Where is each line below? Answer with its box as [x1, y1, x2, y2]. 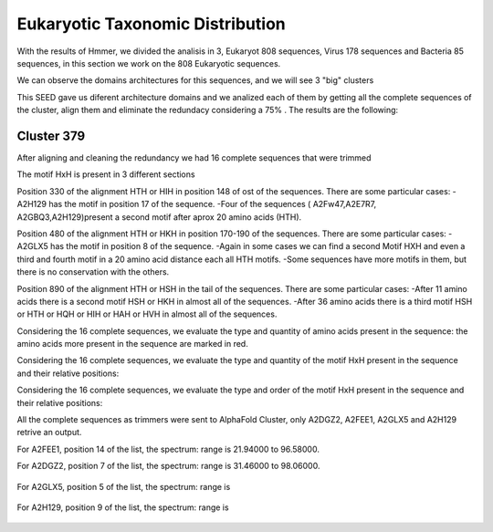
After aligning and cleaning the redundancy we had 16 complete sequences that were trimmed [16, 152, 372, 163]
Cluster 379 [16, 128, 86, 143]
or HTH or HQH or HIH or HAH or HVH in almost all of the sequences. [16, 308, 278, 319]
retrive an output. [16, 427, 82, 438]
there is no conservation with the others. [16, 266, 170, 277]
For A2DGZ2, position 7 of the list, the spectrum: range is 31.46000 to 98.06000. [16, 461, 320, 472]
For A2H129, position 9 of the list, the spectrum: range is [16, 502, 229, 513]
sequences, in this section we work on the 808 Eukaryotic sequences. [16, 57, 281, 68]
